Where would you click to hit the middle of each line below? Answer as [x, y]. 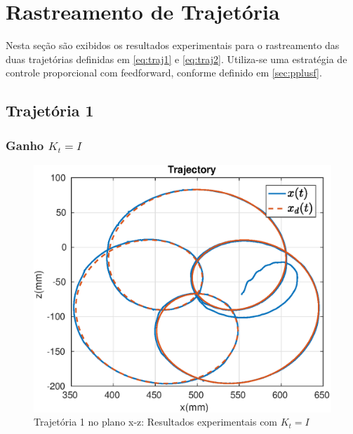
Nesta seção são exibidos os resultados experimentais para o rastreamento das [173, 45]
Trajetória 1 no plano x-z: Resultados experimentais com [156, 422]
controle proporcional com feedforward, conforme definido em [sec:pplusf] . [164, 73]
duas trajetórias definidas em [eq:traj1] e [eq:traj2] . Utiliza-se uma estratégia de [176, 59]
